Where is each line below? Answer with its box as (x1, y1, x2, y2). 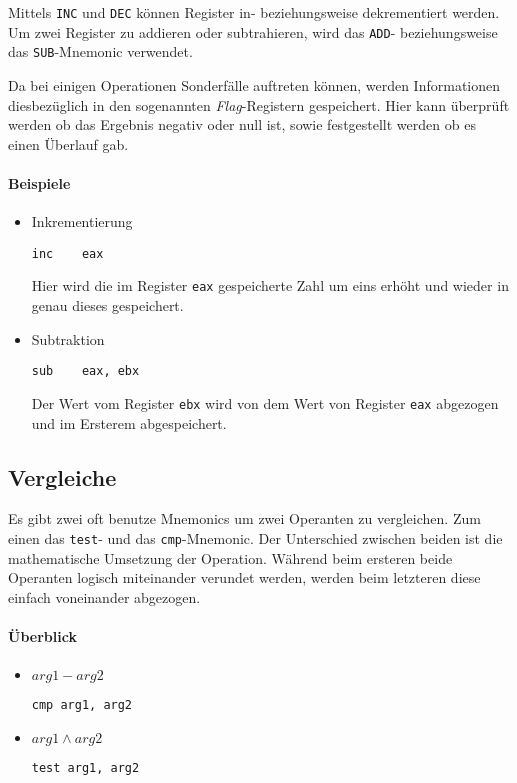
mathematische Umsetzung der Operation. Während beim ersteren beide (8, 547, 453, 568)
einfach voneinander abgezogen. (8, 586, 201, 607)
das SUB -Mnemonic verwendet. (8, 41, 193, 62)
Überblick (8, 625, 77, 646)
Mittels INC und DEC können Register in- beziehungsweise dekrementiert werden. (8, 2, 500, 22)
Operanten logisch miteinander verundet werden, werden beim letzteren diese (8, 567, 481, 588)
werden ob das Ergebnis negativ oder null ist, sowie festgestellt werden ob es (8, 114, 476, 135)
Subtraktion (31, 328, 105, 349)
